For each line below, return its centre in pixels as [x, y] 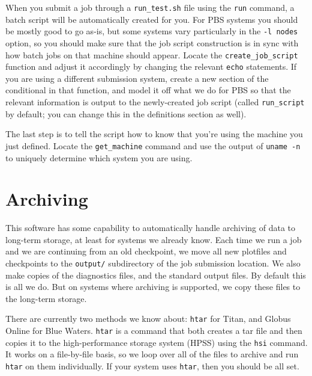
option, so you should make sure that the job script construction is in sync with [152, 42]
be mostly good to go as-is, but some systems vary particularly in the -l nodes [152, 31]
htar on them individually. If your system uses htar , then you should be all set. [152, 366]
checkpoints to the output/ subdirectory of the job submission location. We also [153, 263]
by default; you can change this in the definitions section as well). [126, 113]
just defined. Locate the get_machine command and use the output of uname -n [153, 145]
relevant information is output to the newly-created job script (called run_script [155, 102]
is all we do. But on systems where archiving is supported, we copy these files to [153, 287]
